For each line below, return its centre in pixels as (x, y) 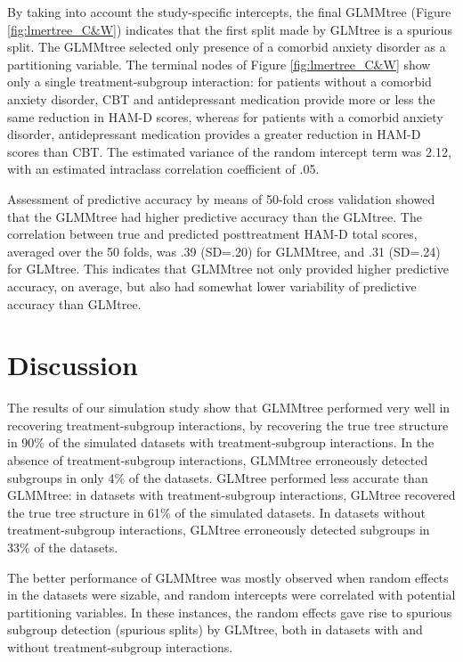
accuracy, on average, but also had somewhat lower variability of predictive (212, 286)
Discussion (73, 365)
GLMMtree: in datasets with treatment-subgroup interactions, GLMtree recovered (231, 495)
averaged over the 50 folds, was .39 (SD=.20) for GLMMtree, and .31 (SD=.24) (224, 251)
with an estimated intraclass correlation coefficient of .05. (163, 169)
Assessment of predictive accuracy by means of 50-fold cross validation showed (221, 198)
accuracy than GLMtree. (74, 303)
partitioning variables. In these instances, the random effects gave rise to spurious (230, 612)
